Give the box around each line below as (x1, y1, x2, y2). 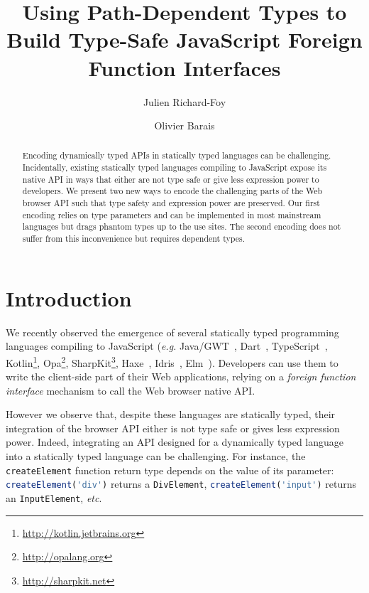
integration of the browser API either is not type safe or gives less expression (6, 420, 340, 435)
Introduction (6, 283, 132, 312)
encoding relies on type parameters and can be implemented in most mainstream (22, 208, 321, 220)
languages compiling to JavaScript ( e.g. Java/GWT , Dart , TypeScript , (6, 338, 328, 353)
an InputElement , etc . (6, 490, 102, 505)
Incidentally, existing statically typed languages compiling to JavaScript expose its (22, 161, 327, 173)
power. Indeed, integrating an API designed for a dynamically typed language (6, 434, 344, 449)
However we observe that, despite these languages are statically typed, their (6, 407, 336, 422)
